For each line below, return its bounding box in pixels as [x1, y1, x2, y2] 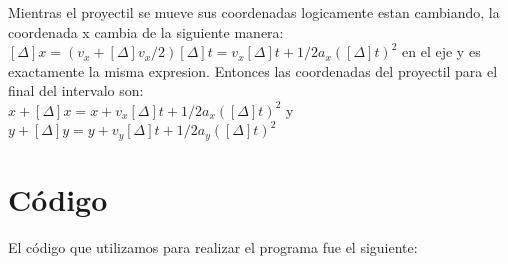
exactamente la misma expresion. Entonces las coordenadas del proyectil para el [8, 60, 498, 81]
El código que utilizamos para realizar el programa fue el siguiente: [8, 236, 418, 257]
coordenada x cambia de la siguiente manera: [8, 21, 284, 42]
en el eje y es [402, 41, 481, 62]
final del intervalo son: [8, 80, 144, 101]
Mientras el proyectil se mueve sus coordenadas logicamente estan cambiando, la [8, 2, 500, 22]
